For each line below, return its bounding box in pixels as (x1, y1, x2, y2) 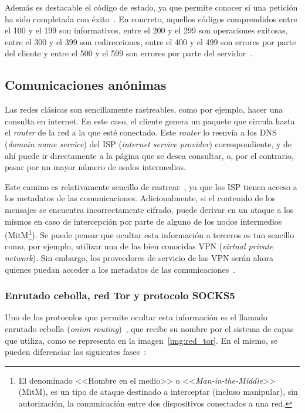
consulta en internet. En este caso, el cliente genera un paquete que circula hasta (5, 114, 295, 127)
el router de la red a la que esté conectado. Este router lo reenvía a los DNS (5, 126, 277, 138)
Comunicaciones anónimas (5, 76, 167, 94)
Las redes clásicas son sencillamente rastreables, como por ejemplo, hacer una (5, 103, 283, 116)
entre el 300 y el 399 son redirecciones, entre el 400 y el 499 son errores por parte (5, 35, 296, 48)
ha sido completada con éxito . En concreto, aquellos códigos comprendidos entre (5, 12, 297, 25)
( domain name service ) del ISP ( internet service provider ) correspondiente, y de (5, 137, 292, 150)
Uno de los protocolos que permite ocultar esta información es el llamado (5, 311, 267, 323)
